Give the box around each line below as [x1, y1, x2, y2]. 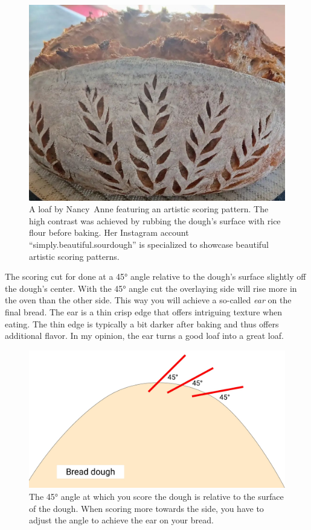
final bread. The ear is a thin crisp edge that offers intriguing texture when [5, 305, 282, 318]
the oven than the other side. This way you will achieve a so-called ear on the [5, 294, 292, 306]
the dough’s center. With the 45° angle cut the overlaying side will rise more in [5, 282, 297, 294]
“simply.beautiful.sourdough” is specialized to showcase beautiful [29, 238, 269, 250]
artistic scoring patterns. [29, 250, 120, 262]
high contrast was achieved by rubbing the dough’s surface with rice [29, 214, 281, 227]
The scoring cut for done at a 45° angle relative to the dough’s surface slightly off [5, 270, 306, 283]
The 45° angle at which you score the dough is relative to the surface [29, 490, 284, 502]
